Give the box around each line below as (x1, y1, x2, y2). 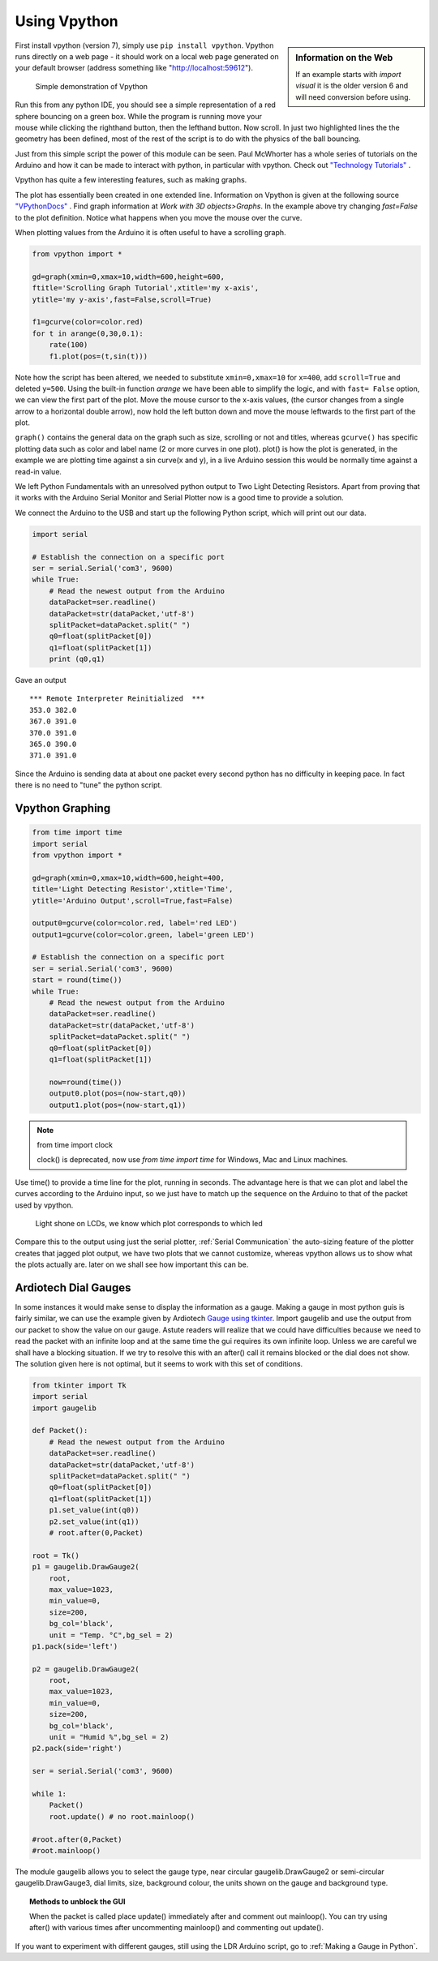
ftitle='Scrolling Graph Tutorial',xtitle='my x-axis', (32, 284, 260, 293)
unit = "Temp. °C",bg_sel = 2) (49, 1630, 174, 1640)
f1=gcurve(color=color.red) (32, 317, 144, 327)
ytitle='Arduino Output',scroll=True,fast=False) (32, 896, 234, 905)
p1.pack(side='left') (32, 1641, 118, 1650)
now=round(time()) (49, 1077, 122, 1087)
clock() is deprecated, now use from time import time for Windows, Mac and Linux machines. (36, 1155, 349, 1165)
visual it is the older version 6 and (295, 81, 409, 91)
